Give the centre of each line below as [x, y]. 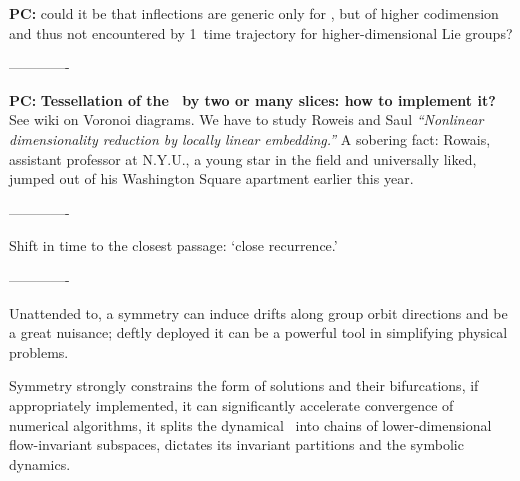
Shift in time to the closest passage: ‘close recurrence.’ [173, 245]
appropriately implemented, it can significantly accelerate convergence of [231, 404]
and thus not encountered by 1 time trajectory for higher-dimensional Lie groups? [261, 32]
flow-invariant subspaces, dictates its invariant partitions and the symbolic [236, 444]
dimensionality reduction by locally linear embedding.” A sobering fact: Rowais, [250, 138]
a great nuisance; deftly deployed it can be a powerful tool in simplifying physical [258, 332]
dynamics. [40, 463]
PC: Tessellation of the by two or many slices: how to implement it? [252, 99]
